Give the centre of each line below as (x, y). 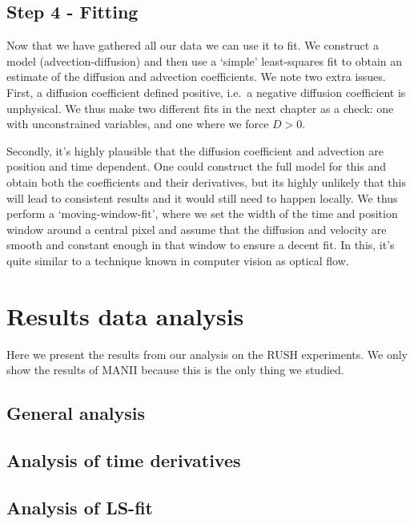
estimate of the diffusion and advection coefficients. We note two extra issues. (196, 77)
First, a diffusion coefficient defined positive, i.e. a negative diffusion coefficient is (206, 92)
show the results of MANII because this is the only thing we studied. (175, 370)
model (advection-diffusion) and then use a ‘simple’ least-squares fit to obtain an (205, 60)
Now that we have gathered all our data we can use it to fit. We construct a (193, 45)
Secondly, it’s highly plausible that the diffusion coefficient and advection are (195, 150)
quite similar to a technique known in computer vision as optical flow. (178, 260)
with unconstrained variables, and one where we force (138, 124)
